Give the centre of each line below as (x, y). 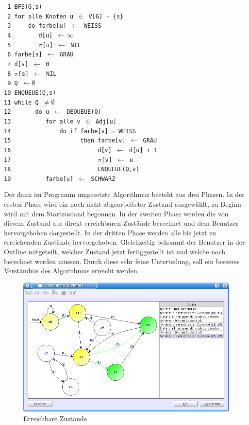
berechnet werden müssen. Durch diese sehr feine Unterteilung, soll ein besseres (122, 261)
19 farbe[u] (39, 179)
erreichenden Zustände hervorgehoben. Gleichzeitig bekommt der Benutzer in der (124, 242)
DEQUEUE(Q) (84, 112)
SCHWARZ (103, 179)
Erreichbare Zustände (55, 418)
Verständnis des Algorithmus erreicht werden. (72, 271)
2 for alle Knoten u (41, 16)
